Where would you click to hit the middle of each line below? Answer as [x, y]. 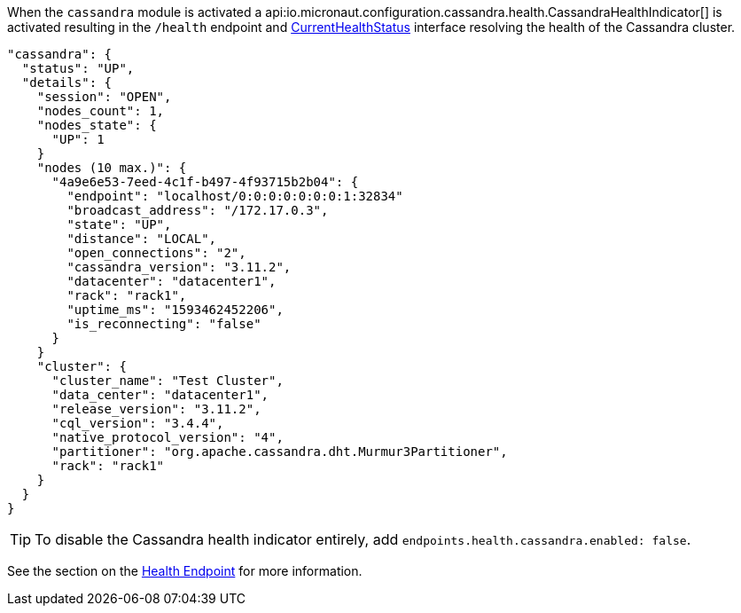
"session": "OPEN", [104, 97]
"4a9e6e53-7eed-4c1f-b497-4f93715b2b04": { [205, 182]
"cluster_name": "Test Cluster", [168, 381]
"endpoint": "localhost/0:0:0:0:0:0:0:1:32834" [235, 196]
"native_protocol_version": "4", [168, 437]
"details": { [67, 83]
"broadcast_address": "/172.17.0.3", [198, 210]
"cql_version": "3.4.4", [138, 423]
